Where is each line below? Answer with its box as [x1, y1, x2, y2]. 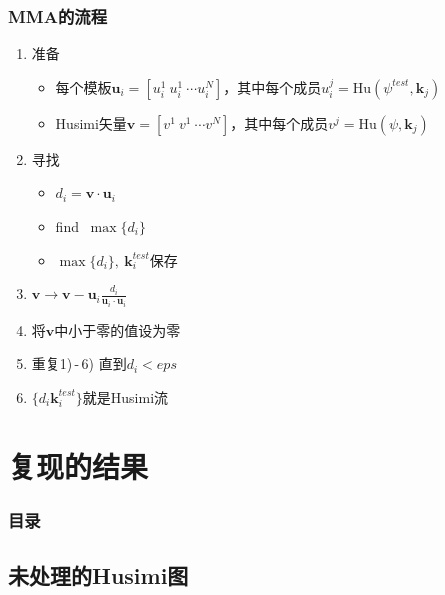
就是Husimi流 [82, 386, 169, 407]
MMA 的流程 [8, 3, 108, 28]
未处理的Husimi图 [8, 560, 189, 591]
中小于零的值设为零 [54, 319, 181, 340]
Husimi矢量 [55, 112, 127, 133]
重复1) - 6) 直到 [31, 353, 127, 374]
